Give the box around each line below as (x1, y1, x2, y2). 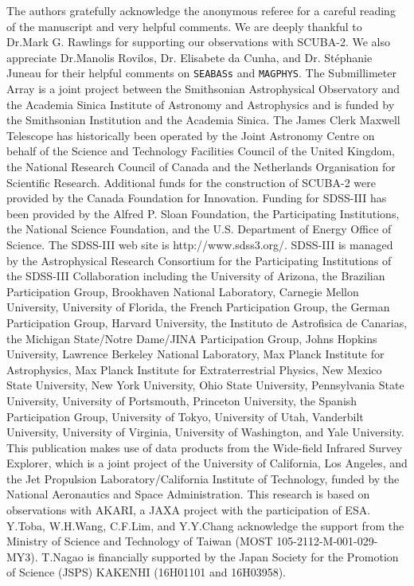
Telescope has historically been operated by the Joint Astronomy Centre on (6, 127, 375, 143)
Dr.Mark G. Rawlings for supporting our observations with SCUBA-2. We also (6, 33, 391, 50)
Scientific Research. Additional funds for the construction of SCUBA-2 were (6, 174, 376, 190)
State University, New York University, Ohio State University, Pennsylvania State (6, 377, 404, 393)
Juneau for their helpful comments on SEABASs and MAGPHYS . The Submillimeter (6, 64, 396, 81)
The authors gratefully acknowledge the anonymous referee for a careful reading (6, 2, 396, 18)
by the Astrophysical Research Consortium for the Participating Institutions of (6, 252, 392, 268)
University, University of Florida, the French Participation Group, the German (6, 299, 390, 315)
